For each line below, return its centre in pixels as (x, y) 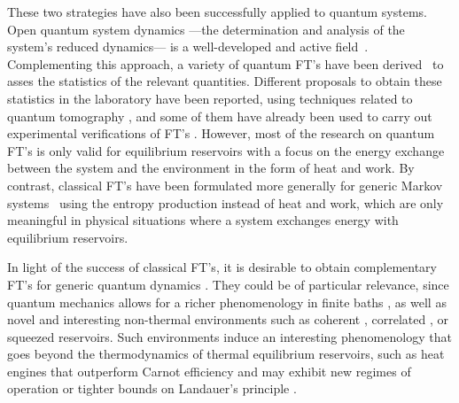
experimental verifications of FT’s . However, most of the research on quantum (221, 133)
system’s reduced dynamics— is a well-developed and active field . (188, 46)
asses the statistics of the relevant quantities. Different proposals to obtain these (225, 81)
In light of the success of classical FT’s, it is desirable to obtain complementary (222, 267)
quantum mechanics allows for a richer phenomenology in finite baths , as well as (227, 302)
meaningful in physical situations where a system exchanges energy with (203, 220)
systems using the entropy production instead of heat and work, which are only (226, 202)
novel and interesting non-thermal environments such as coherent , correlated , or (228, 319)
